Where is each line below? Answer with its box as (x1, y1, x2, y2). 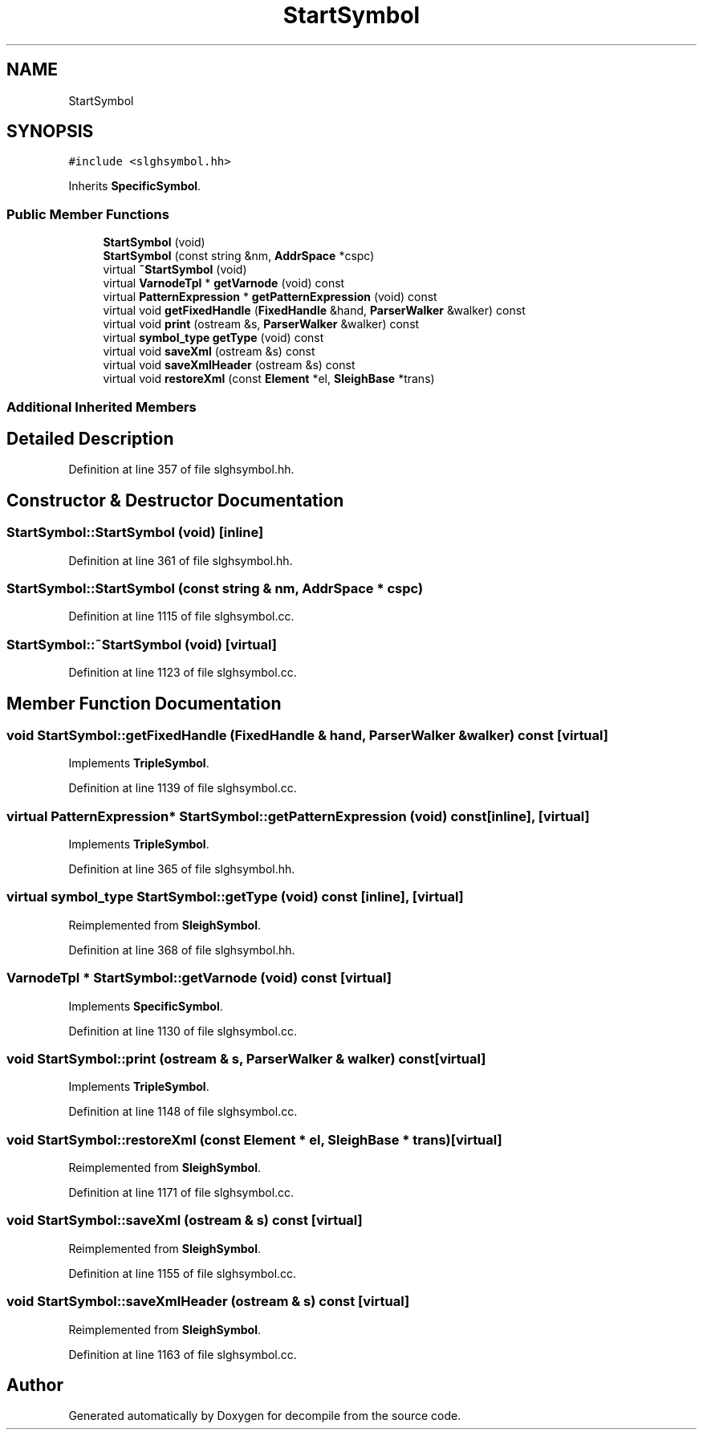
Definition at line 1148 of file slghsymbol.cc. (68, 1104, 298, 1119)
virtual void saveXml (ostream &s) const (103, 344, 315, 359)
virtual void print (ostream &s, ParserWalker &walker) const (103, 317, 420, 332)
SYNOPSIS (6, 121, 94, 142)
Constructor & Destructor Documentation (6, 490, 344, 511)
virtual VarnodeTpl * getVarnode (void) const (103, 276, 345, 291)
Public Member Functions (6, 205, 169, 222)
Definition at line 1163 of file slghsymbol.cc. (68, 1347, 297, 1361)
